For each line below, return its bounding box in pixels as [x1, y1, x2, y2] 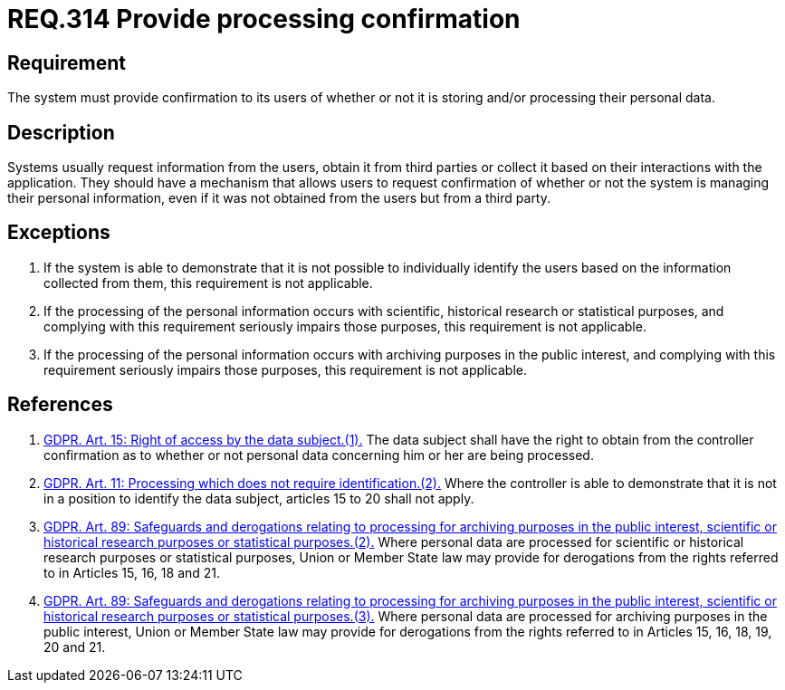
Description [7, 120, 115, 144]
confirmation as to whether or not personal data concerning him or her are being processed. [43, 446, 594, 463]
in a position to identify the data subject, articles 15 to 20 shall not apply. [43, 490, 474, 506]
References [7, 393, 113, 417]
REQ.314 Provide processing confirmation [7, 4, 521, 34]
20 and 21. [43, 638, 106, 655]
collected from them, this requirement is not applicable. [43, 274, 373, 291]
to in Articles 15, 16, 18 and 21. [43, 564, 221, 580]
